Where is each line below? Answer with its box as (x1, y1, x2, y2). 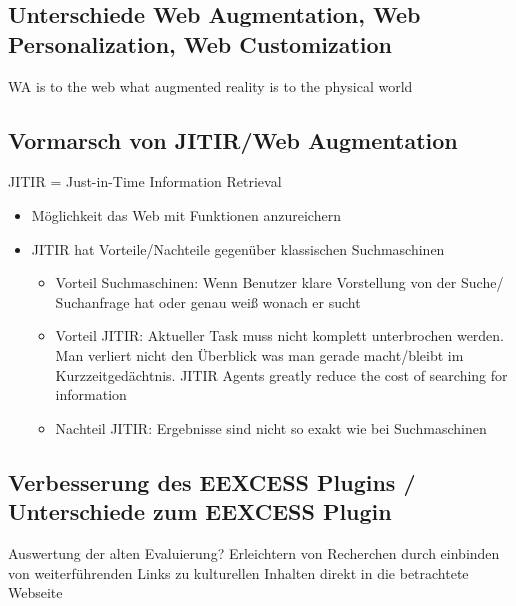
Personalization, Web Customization (8, 28, 393, 59)
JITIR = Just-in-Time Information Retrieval (8, 171, 282, 192)
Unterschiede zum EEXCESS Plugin (8, 496, 392, 527)
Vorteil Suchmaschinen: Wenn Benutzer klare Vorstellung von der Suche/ (55, 272, 504, 293)
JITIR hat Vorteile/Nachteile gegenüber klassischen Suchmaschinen (31, 238, 445, 259)
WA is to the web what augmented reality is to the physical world (8, 75, 413, 96)
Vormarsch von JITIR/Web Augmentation (8, 124, 458, 155)
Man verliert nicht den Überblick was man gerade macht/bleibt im (55, 344, 464, 365)
